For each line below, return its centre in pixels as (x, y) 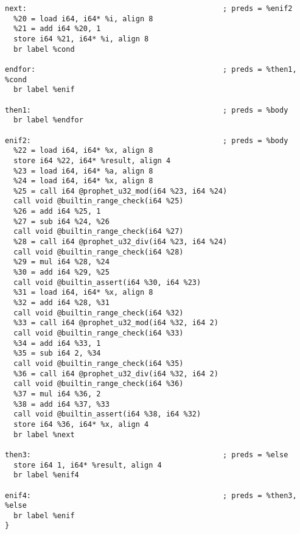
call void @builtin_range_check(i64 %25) (99, 201)
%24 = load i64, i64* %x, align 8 (83, 181)
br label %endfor (48, 120)
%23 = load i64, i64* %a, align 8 (83, 171)
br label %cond (44, 49)
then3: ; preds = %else (147, 455)
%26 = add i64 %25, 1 (57, 212)
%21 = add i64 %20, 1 (57, 29)
